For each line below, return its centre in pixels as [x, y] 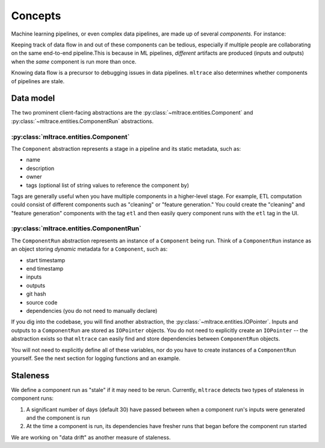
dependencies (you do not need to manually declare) [92, 311]
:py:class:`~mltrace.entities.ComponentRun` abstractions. [82, 121]
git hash [36, 294]
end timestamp [45, 268]
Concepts [36, 16]
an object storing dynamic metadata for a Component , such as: [89, 249]
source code [42, 302]
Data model [33, 99]
